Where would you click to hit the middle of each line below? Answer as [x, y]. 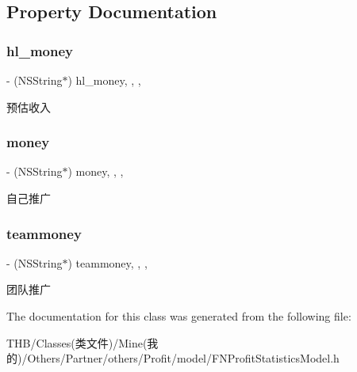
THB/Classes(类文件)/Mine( [77, 342]
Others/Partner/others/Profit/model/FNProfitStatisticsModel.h [183, 358]
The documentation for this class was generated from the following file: [179, 316]
